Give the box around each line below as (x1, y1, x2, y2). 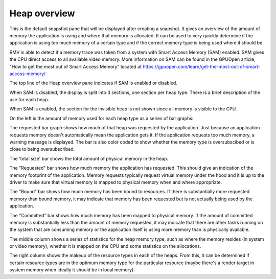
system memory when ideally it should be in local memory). (9, 267, 135, 273)
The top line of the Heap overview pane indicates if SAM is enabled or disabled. (9, 80, 177, 86)
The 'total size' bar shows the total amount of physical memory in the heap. (9, 155, 169, 161)
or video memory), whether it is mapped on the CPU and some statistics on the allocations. (9, 243, 201, 249)
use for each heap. (9, 97, 50, 103)
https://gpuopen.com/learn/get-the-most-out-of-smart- (142, 63, 260, 69)
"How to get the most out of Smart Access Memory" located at (9, 63, 142, 69)
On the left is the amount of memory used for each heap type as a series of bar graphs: (9, 115, 194, 121)
